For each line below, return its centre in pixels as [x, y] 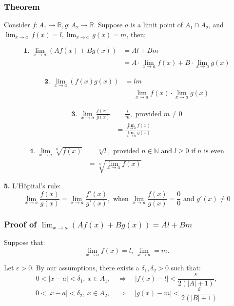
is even [214, 151]
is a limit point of [157, 25]
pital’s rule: [44, 186]
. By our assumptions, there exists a [86, 268]
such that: [186, 268]
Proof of [20, 224]
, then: [136, 34]
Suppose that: [25, 242]
